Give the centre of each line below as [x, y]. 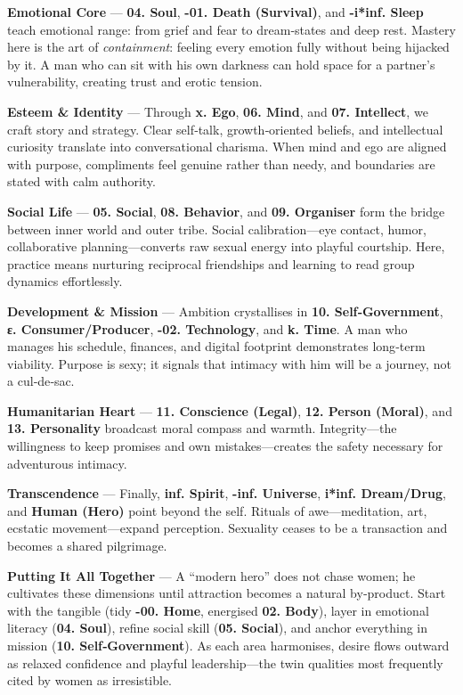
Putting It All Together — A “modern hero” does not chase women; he [211, 575]
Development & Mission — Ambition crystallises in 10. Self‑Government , [225, 311]
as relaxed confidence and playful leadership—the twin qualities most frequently [225, 662]
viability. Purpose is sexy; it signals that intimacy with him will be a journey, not [229, 363]
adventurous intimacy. [67, 463]
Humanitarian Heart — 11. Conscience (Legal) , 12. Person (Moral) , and [230, 410]
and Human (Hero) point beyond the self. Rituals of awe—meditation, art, [217, 510]
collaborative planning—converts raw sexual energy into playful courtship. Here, [226, 246]
